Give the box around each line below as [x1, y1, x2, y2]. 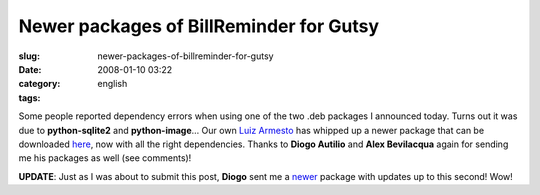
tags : [18, 91, 41, 104]
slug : [18, 50, 40, 62]
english [97, 78, 128, 90]
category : [18, 78, 61, 90]
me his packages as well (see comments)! [18, 152, 192, 164]
